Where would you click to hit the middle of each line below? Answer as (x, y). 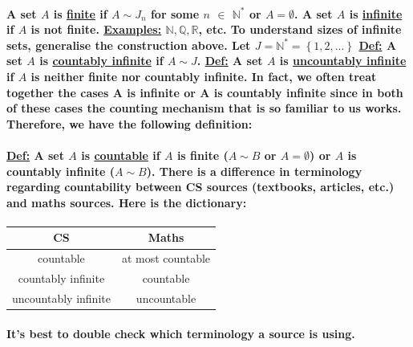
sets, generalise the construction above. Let (129, 45)
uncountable (166, 298)
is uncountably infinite (343, 61)
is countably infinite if (101, 61)
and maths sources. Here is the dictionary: (127, 202)
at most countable (166, 258)
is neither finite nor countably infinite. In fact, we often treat (204, 76)
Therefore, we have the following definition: (130, 123)
